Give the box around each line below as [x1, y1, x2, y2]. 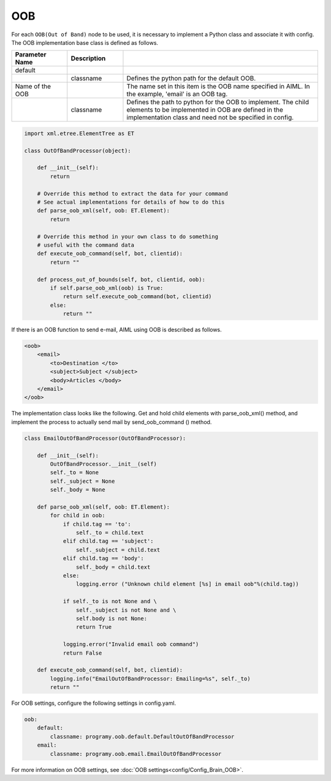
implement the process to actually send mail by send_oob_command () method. [11, 418, 212, 426]
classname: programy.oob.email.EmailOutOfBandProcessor [50, 750, 222, 757]
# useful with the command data [37, 242, 135, 248]
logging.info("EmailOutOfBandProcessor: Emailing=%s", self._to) [50, 675, 251, 682]
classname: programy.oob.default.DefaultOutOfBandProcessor [50, 733, 235, 740]
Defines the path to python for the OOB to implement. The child [126, 98, 310, 107]
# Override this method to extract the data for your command [37, 190, 228, 197]
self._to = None [50, 469, 99, 476]
